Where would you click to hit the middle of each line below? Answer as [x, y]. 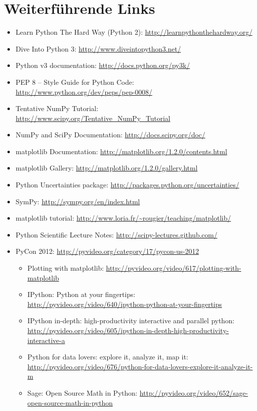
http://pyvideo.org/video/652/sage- [194, 392]
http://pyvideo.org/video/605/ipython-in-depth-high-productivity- [128, 330]
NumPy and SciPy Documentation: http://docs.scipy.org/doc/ [110, 135]
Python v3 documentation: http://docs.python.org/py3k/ [103, 65]
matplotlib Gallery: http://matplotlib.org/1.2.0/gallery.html [107, 168]
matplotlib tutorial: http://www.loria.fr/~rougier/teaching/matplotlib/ [123, 218]
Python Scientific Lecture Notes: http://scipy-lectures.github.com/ [116, 234]
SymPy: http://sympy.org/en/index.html [78, 201]
